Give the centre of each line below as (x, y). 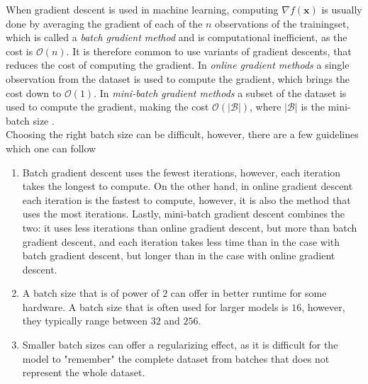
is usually (342, 9)
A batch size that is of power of (91, 293)
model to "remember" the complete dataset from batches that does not (176, 358)
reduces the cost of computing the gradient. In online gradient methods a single (178, 65)
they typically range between (85, 321)
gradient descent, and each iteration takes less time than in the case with (181, 241)
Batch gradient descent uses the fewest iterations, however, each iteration (182, 172)
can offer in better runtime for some (249, 293)
